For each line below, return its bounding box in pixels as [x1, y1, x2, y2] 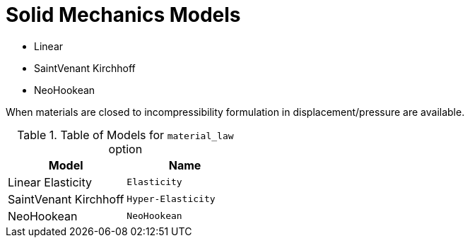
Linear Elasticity [8, 174, 92, 189]
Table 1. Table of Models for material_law [17, 127, 234, 142]
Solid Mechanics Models [6, 3, 241, 27]
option [108, 141, 143, 156]
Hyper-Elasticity [127, 194, 216, 205]
